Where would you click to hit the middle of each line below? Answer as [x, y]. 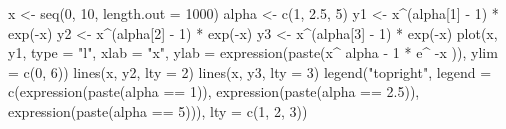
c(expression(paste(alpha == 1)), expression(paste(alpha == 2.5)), [214, 91]
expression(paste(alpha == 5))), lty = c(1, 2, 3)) [158, 110]
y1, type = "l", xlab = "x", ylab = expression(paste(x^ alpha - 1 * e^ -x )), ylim [253, 52]
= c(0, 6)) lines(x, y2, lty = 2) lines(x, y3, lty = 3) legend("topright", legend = [250, 71]
